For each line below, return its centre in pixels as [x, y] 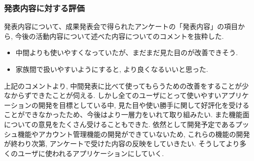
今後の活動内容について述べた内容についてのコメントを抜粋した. [119, 36]
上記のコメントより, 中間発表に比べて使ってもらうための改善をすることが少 [127, 85]
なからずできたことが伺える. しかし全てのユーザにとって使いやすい [113, 95]
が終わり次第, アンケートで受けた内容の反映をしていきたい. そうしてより [122, 144]
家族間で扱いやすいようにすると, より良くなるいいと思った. [112, 69]
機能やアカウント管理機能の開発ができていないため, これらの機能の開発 [134, 134]
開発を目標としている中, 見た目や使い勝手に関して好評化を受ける [144, 105]
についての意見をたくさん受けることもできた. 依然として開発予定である [120, 124]
